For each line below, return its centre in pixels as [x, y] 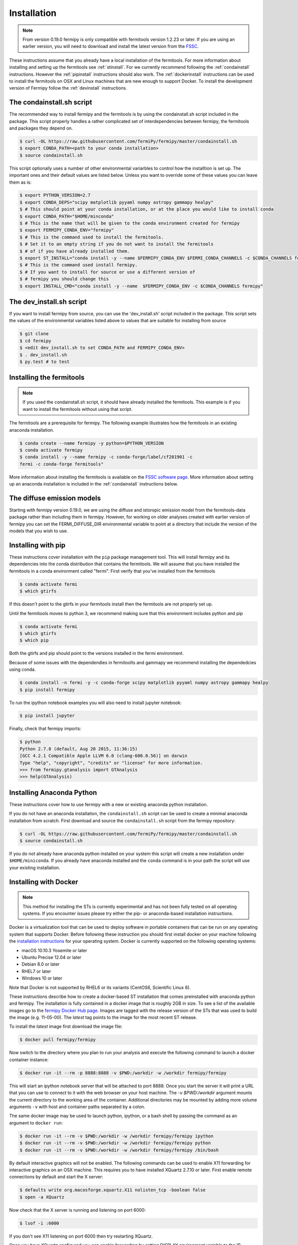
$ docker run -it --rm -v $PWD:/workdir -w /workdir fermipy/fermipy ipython [116, 1136]
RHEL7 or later [37, 971]
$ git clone [34, 334]
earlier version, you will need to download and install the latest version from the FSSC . [111, 46]
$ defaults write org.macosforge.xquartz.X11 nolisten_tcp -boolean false [113, 1190]
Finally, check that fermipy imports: [45, 729]
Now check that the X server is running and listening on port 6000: [77, 1210]
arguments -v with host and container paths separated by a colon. [77, 1107]
